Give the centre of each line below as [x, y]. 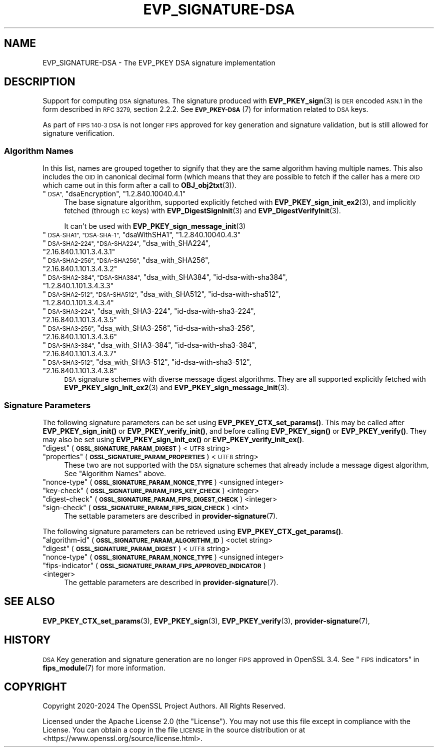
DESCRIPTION [40, 82]
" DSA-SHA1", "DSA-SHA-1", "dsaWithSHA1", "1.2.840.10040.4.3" [142, 235]
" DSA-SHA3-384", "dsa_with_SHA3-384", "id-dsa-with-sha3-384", [149, 345]
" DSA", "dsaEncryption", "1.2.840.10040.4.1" [114, 194]
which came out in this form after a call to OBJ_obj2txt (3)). [139, 185]
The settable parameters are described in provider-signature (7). [171, 516]
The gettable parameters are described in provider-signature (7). [171, 582]
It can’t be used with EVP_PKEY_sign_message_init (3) [155, 226]
